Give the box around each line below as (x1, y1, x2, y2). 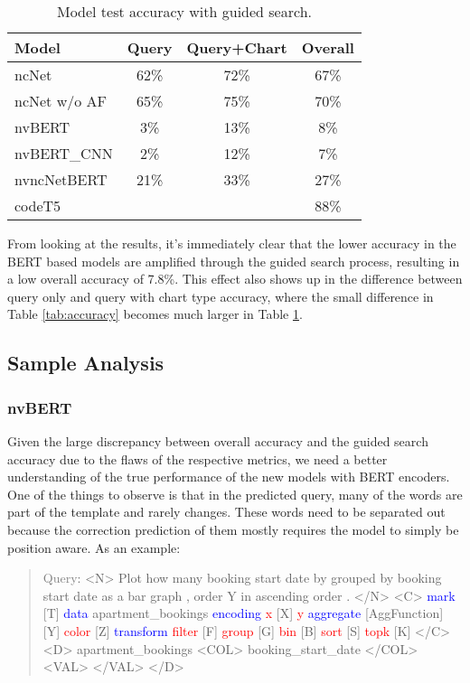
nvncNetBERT (14, 169, 108, 190)
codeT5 (14, 195, 61, 216)
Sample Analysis (7, 349, 164, 377)
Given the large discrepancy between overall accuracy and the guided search (7, 431, 428, 450)
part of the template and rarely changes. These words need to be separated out (7, 502, 446, 521)
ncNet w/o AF (14, 90, 107, 111)
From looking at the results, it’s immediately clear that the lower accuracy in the (7, 234, 456, 252)
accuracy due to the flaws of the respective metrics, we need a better (7, 449, 388, 468)
